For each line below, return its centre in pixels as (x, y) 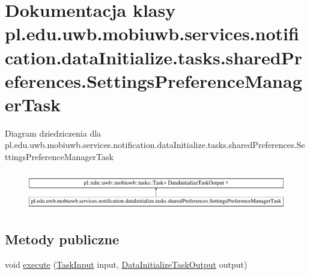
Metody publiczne (62, 239)
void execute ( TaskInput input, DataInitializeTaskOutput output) (126, 264)
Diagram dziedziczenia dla (53, 133)
